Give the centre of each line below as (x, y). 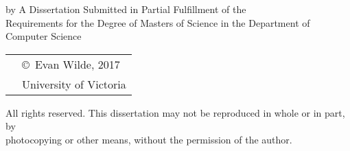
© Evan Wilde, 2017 (71, 64)
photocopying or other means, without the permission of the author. (149, 139)
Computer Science (44, 36)
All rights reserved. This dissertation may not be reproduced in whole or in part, (175, 112)
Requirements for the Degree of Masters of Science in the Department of (158, 22)
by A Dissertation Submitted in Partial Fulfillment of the (126, 9)
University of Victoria (74, 84)
